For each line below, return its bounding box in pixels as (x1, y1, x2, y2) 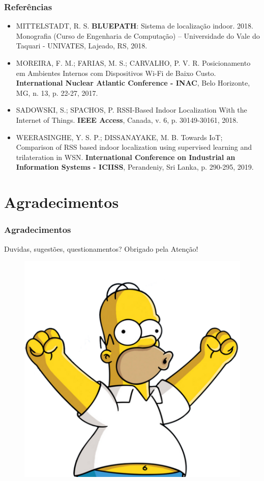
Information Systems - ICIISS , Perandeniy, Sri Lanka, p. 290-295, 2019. (16, 162, 254, 172)
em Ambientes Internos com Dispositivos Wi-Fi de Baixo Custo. (16, 67, 216, 78)
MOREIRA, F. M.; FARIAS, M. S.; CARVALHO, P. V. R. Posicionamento (16, 58, 251, 68)
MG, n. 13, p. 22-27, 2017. (16, 87, 98, 98)
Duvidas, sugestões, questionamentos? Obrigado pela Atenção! (4, 243, 198, 254)
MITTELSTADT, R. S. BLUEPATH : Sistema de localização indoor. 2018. (16, 20, 253, 31)
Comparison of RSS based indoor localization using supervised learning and (16, 142, 252, 152)
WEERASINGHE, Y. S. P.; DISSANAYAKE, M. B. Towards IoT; (16, 131, 223, 142)
